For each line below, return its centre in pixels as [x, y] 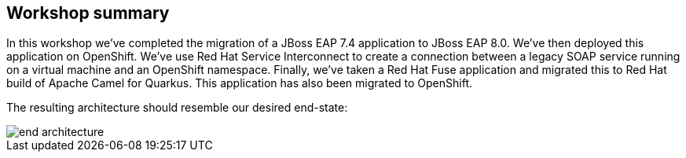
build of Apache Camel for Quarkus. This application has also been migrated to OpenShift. [240, 83]
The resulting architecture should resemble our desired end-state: [177, 108]
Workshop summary [88, 13]
